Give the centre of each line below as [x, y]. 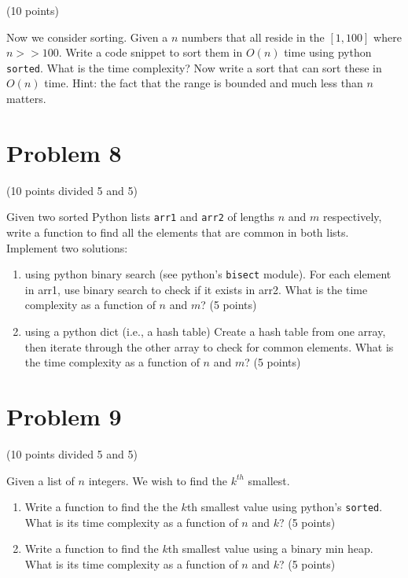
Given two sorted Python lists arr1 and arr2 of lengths [141, 217]
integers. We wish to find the [158, 480]
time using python [328, 52]
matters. [26, 99]
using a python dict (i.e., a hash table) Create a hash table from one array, [205, 331]
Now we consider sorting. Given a [87, 37]
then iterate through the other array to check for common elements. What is [209, 346]
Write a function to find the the [101, 507]
